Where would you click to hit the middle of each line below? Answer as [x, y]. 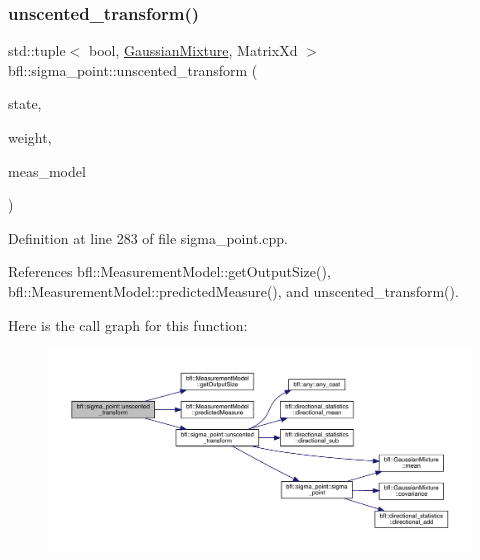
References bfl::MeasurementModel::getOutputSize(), [169, 271]
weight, [30, 137]
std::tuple [37, 50]
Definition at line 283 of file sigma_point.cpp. [148, 237]
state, [25, 103]
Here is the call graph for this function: [128, 324]
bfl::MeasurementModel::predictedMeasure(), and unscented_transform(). [233, 290]
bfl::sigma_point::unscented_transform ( [133, 69]
